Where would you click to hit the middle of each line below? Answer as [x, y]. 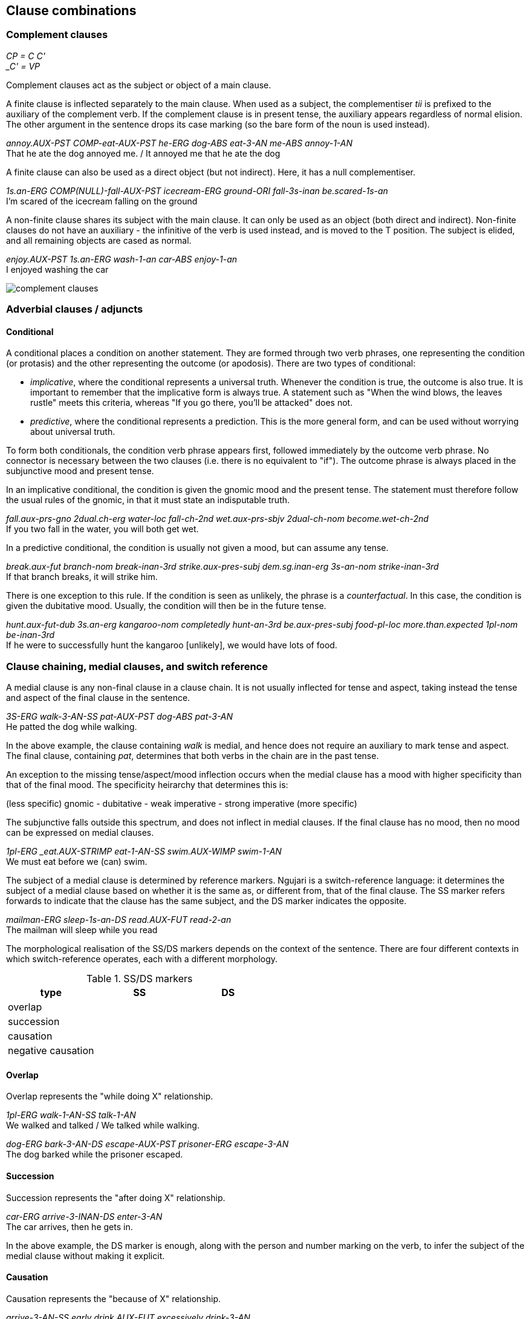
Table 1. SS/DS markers [140, 979]
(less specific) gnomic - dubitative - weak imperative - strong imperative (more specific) [182, 804]
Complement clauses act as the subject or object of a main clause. [139, 85]
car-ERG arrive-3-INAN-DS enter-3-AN [84, 1216]
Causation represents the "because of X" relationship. [114, 1298]
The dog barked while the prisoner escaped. [95, 1155]
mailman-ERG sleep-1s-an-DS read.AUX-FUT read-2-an [119, 920]
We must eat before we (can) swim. [77, 862]
